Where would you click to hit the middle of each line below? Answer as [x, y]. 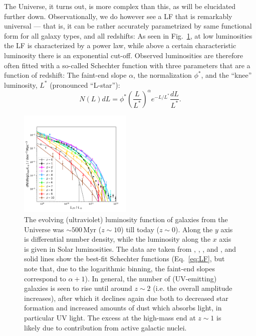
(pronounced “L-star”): [85, 85]
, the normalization [163, 75]
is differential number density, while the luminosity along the [117, 239]
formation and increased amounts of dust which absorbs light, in [123, 308]
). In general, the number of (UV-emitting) [151, 278]
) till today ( [140, 229]
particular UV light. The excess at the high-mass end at [110, 317]
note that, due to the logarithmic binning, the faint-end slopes [119, 268]
